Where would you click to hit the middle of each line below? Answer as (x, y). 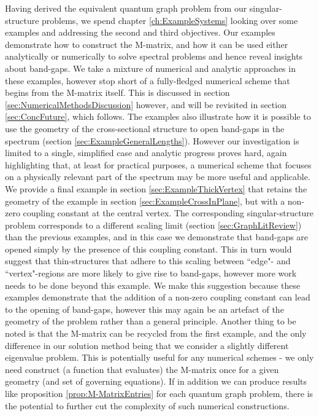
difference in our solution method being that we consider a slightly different (147, 345)
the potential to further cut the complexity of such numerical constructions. (147, 405)
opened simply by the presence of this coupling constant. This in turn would (148, 249)
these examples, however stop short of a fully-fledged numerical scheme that (148, 80)
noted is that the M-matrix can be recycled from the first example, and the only (156, 333)
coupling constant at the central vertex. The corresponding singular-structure (168, 213)
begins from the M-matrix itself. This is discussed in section (117, 92)
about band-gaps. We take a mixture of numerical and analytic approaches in (150, 68)
